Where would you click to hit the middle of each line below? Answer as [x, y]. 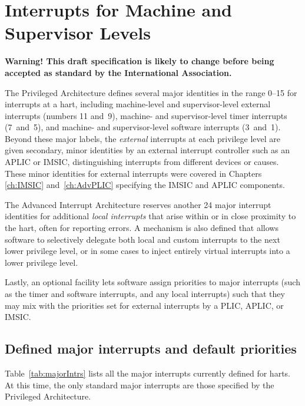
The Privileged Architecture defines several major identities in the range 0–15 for [151, 92]
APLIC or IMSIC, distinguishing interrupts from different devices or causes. [142, 162]
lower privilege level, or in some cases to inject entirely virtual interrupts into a [147, 251]
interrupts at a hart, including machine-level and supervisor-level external [138, 104]
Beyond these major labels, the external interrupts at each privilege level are [142, 138]
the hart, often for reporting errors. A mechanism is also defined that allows [142, 228]
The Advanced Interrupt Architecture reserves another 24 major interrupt [138, 204]
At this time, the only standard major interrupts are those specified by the [140, 384]
